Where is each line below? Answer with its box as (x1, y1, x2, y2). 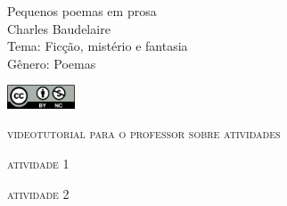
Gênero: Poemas (7, 54, 96, 72)
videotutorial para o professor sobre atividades (7, 124, 281, 143)
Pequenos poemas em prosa (7, 2, 157, 20)
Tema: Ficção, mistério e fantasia (7, 37, 188, 55)
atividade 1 (7, 154, 70, 172)
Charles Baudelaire (7, 19, 111, 37)
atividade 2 (7, 184, 70, 202)
